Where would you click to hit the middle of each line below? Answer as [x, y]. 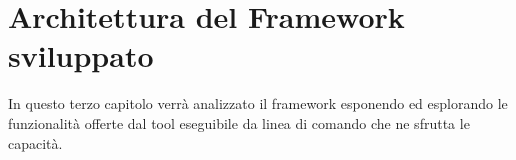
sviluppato [81, 55]
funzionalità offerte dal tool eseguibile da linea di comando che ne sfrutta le [239, 122]
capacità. [35, 142]
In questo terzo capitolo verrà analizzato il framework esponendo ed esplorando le [258, 103]
